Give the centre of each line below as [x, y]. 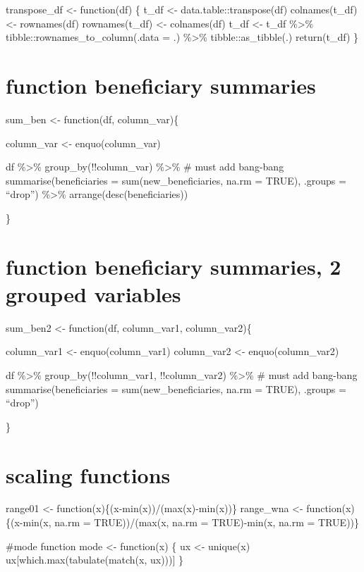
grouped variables [93, 293]
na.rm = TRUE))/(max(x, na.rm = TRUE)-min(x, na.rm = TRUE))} [207, 522]
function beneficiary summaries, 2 [174, 266]
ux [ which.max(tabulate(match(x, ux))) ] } [95, 560]
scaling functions [88, 474]
